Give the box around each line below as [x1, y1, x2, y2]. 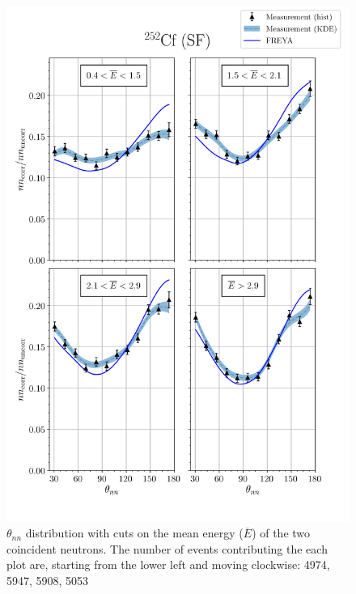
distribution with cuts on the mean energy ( [25, 524, 244, 541]
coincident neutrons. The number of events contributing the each [6, 540, 328, 557]
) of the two [252, 524, 311, 541]
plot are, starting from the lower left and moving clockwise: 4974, [6, 556, 330, 573]
